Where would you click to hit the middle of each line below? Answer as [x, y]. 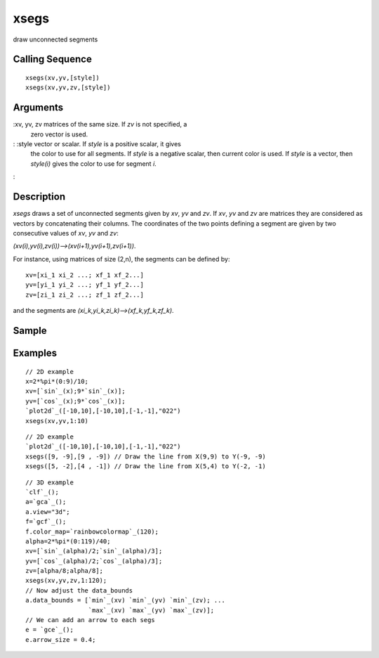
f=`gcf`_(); [46, 522]
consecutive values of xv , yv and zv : [66, 233]
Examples [35, 353]
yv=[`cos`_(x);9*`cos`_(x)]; [75, 401]
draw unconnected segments [55, 39]
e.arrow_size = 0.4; [61, 639]
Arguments [38, 108]
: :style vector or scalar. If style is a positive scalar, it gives [97, 144]
